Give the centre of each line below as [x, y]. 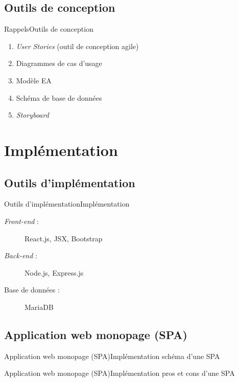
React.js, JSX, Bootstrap [64, 238]
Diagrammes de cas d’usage [59, 63]
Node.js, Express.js [54, 272]
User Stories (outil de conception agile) [77, 46]
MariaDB [39, 307]
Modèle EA [34, 80]
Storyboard [32, 115]
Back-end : [21, 255]
